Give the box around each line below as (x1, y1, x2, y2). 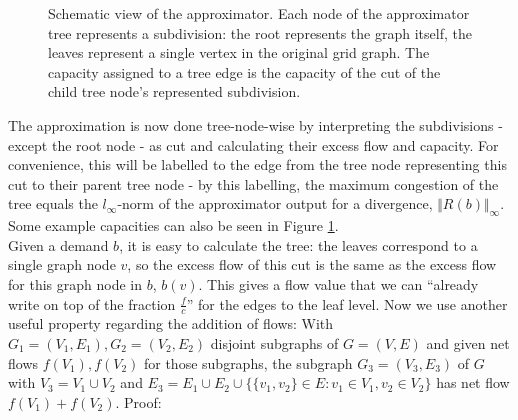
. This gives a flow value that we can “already (198, 273, 479, 294)
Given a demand (8, 234, 109, 255)
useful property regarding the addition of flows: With (8, 313, 334, 334)
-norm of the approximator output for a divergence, (117, 193, 433, 214)
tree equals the (8, 193, 98, 214)
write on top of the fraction (8, 293, 176, 314)
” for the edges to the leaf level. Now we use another (186, 293, 508, 314)
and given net (426, 332, 510, 353)
